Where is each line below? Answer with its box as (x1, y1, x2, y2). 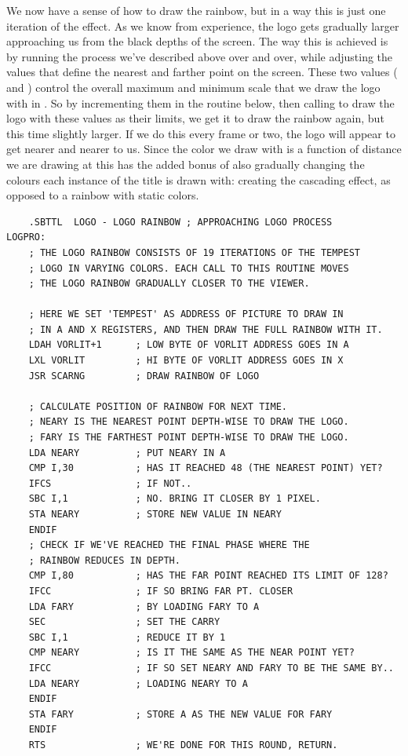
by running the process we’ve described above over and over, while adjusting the (6, 48, 393, 64)
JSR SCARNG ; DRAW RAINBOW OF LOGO (28, 370, 260, 382)
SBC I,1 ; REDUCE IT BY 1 (28, 631, 226, 643)
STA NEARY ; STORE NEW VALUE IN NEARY (28, 509, 282, 520)
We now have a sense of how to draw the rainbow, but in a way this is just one (6, 2, 386, 18)
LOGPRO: (6, 232, 46, 243)
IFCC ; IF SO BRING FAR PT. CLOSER (28, 585, 293, 597)
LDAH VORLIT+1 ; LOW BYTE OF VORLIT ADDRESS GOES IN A (28, 339, 349, 351)
